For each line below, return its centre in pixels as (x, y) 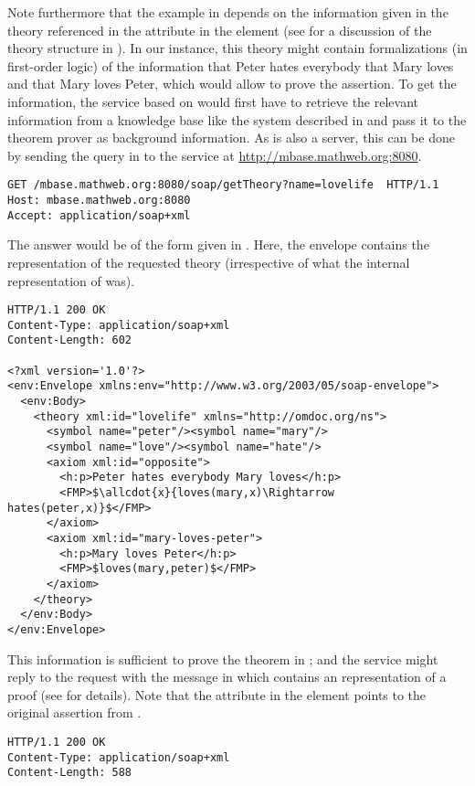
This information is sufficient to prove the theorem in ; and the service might (223, 659)
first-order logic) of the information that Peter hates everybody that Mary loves (231, 65)
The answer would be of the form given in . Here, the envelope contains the (218, 244)
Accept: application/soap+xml (99, 215)
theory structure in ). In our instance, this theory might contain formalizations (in (237, 48)
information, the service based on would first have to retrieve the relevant (213, 101)
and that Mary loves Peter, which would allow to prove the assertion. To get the (232, 84)
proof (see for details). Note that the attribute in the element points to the (217, 694)
